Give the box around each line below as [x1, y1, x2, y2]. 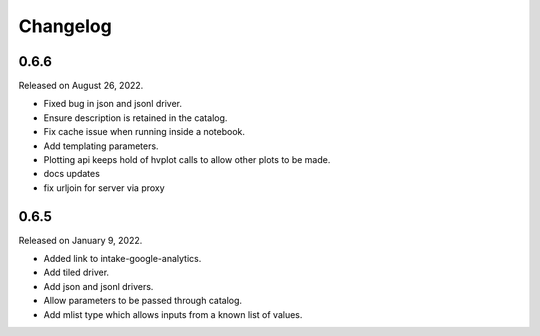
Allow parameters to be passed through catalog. [43, 295, 243, 307]
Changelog [18, 15, 112, 37]
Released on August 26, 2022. [18, 80, 144, 92]
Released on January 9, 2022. [18, 234, 143, 246]
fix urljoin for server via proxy [43, 181, 165, 194]
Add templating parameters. [43, 140, 159, 152]
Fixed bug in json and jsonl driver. [43, 98, 182, 110]
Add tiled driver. [43, 266, 110, 279]
